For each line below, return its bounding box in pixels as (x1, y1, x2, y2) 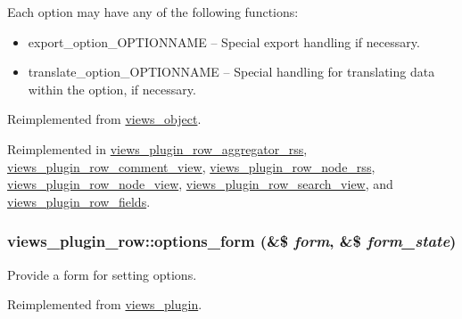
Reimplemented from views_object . (7, 110, 202, 128)
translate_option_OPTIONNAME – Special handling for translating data (28, 62, 435, 81)
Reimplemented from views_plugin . (7, 295, 202, 314)
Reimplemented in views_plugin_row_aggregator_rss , (7, 139, 308, 158)
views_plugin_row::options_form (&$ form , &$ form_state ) (7, 230, 457, 252)
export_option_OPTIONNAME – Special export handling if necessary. (28, 32, 420, 51)
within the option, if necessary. (28, 79, 196, 98)
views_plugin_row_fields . (7, 192, 151, 210)
